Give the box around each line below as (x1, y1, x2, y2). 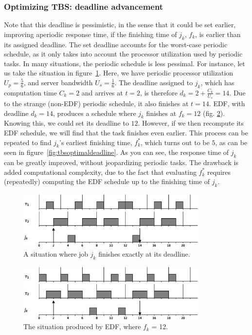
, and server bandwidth (23, 77, 93, 87)
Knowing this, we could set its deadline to (4, 118, 129, 128)
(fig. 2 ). (202, 108, 225, 118)
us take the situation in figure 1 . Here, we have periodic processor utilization (4, 68, 234, 78)
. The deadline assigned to (114, 77, 193, 87)
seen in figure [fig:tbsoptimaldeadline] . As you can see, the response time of (4, 147, 229, 157)
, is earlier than (195, 29, 241, 39)
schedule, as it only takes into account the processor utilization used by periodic (4, 49, 243, 59)
